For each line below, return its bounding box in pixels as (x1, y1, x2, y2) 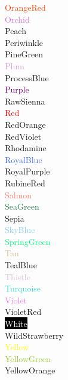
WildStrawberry (5, 329, 64, 341)
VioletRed (5, 305, 42, 318)
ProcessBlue (5, 71, 49, 84)
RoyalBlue (5, 153, 42, 166)
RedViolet (5, 130, 42, 142)
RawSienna (5, 94, 45, 107)
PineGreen (5, 48, 44, 60)
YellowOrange (5, 364, 55, 376)
